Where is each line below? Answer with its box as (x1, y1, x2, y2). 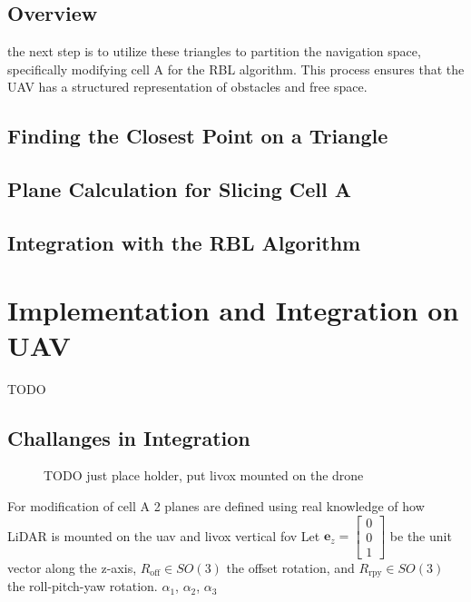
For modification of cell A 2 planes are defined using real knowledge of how (7, 497, 425, 516)
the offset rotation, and (226, 558, 355, 577)
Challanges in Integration (7, 423, 250, 451)
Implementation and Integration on (7, 291, 459, 328)
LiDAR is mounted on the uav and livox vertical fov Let (7, 526, 320, 545)
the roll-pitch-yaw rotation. (7, 577, 158, 596)
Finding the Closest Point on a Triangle (7, 122, 388, 150)
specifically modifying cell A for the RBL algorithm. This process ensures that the (7, 59, 465, 78)
